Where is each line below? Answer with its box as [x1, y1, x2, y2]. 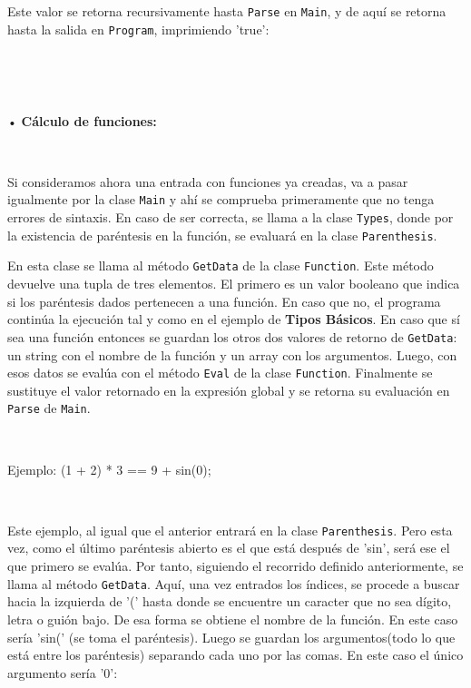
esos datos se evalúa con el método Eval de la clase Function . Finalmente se [7, 363, 433, 382]
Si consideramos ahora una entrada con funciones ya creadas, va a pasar [7, 172, 408, 191]
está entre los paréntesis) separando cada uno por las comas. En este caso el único [7, 645, 464, 664]
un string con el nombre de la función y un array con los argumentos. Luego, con [7, 345, 457, 364]
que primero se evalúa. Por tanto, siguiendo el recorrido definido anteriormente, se [7, 556, 464, 575]
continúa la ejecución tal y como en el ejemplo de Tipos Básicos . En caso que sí [7, 310, 460, 329]
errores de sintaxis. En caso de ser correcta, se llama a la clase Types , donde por [7, 208, 454, 227]
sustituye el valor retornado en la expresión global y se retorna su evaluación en [7, 380, 450, 399]
